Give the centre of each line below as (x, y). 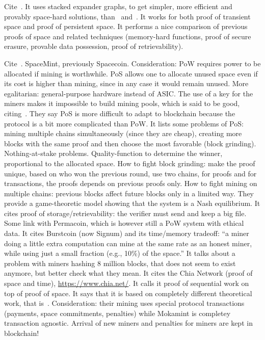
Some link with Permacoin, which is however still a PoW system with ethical (124, 223)
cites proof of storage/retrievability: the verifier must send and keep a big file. (125, 213)
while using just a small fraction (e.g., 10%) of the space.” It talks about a (120, 253)
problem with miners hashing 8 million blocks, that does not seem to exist (120, 263)
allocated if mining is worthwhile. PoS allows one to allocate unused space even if (131, 73)
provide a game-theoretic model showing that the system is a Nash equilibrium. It (132, 203)
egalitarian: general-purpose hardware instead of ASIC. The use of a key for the (129, 93)
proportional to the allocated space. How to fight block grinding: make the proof (130, 163)
